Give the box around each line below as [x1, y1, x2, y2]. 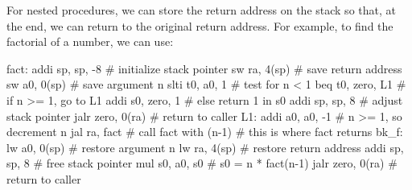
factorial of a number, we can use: [6, 33, 174, 50]
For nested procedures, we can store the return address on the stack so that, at [6, 2, 396, 18]
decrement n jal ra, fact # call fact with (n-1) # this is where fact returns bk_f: [6, 123, 403, 140]
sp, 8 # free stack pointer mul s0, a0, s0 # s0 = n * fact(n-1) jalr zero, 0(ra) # [6, 155, 398, 171]
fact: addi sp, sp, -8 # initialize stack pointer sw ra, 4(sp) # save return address [6, 60, 402, 76]
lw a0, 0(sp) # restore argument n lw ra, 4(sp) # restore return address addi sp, [6, 138, 404, 155]
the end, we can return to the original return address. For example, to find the [6, 17, 393, 34]
